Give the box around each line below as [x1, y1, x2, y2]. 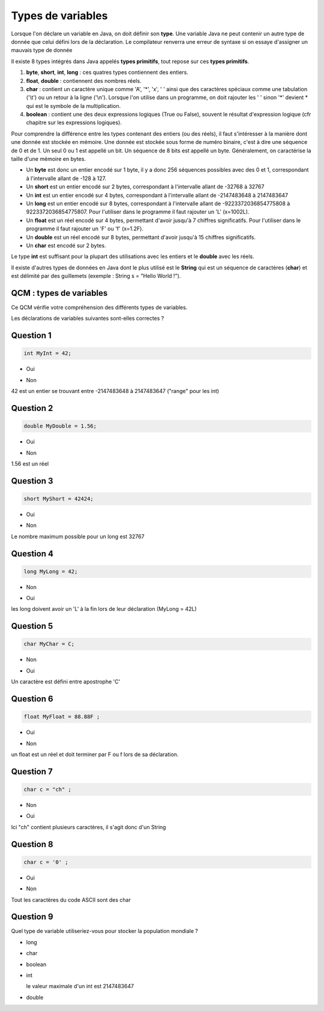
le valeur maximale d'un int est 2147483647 [26, 983, 134, 990]
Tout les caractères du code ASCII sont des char [11, 896, 131, 903]
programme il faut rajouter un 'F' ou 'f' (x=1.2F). [26, 225, 144, 232]
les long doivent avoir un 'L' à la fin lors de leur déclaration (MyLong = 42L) [11, 605, 197, 613]
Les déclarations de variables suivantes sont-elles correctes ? [11, 315, 164, 322]
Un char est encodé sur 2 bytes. [26, 242, 106, 249]
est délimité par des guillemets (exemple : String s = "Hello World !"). [11, 272, 181, 280]
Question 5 [11, 621, 53, 631]
